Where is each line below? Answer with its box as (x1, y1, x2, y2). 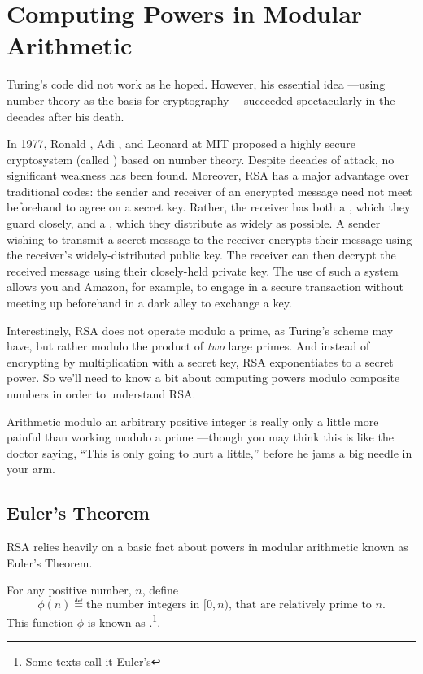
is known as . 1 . (87, 611, 161, 630)
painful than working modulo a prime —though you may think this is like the (7, 428, 394, 446)
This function (7, 613, 74, 630)
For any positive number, (7, 581, 132, 598)
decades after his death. (7, 107, 124, 124)
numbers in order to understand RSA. (7, 385, 196, 402)
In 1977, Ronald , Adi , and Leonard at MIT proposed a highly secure (7, 135, 355, 152)
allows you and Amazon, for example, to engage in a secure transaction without (7, 278, 403, 295)
